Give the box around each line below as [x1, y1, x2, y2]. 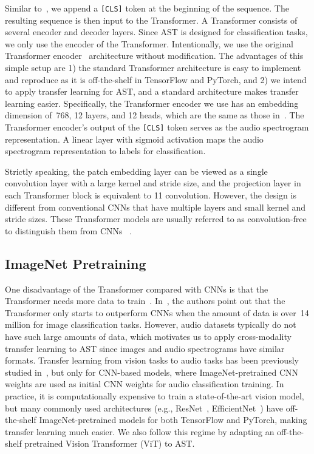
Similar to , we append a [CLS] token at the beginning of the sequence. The [5, 2, 289, 14]
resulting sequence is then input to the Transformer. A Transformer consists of [5, 13, 298, 26]
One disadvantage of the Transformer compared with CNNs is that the [5, 282, 268, 295]
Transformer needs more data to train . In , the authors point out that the [5, 294, 285, 307]
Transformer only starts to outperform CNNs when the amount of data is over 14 [5, 306, 309, 319]
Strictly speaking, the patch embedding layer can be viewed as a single [5, 164, 268, 177]
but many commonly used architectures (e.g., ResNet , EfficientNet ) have [5, 401, 283, 414]
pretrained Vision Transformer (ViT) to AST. [24, 437, 195, 450]
